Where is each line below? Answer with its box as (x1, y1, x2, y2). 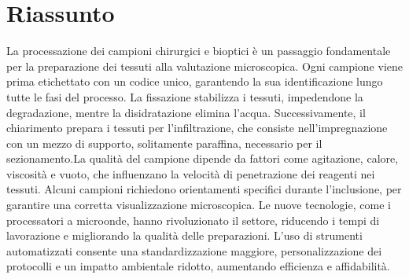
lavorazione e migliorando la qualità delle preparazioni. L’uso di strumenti (6, 227, 363, 244)
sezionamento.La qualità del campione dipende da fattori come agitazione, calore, (6, 150, 399, 167)
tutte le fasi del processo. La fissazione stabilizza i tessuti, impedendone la (6, 88, 363, 105)
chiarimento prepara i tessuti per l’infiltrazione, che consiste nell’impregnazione (6, 119, 388, 136)
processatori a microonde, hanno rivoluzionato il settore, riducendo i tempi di (6, 211, 380, 228)
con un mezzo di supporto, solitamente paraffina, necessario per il (6, 134, 322, 151)
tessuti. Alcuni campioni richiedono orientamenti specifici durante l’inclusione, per (6, 181, 402, 197)
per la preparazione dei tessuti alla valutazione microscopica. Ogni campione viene (6, 57, 403, 74)
